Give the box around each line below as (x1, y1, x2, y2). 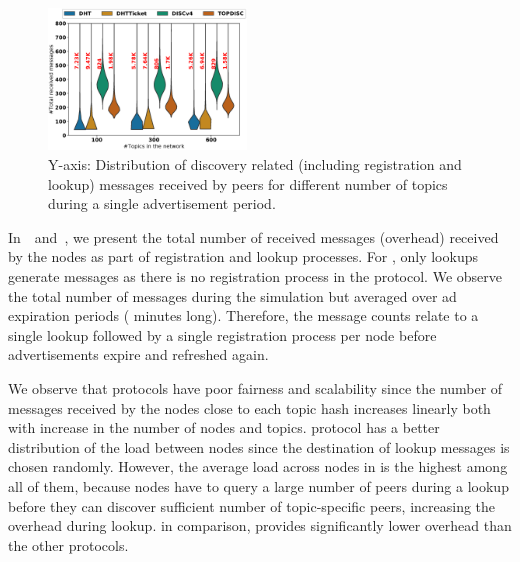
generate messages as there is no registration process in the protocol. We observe (8, 266, 503, 286)
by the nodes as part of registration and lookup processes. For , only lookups (8, 246, 478, 267)
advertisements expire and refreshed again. (8, 344, 269, 365)
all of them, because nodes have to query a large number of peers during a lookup (8, 475, 509, 496)
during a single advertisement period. (48, 193, 276, 214)
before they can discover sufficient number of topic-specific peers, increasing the (8, 495, 496, 516)
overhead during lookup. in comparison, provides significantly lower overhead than (8, 515, 512, 536)
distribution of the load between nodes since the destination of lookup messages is (8, 436, 510, 457)
